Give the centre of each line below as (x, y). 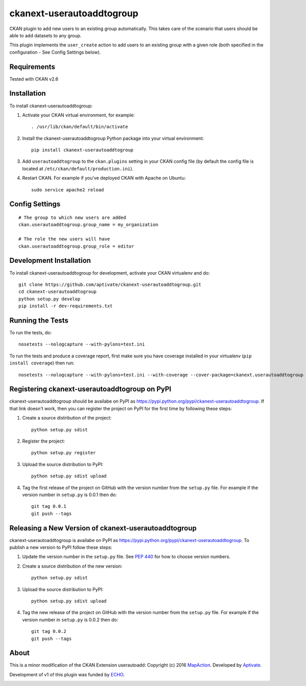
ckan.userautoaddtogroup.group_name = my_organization (88, 225)
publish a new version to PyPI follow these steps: (61, 547)
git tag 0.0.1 (49, 506)
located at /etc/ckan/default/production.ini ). (78, 168)
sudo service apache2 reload (68, 190)
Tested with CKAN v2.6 (34, 79)
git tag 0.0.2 (49, 631)
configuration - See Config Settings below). (55, 52)
